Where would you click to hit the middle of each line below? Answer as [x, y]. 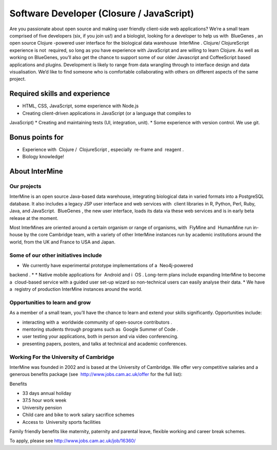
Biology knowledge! [43, 157]
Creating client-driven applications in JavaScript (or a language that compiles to [107, 113]
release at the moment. [34, 218]
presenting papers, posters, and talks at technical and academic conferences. [105, 344]
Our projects [25, 186]
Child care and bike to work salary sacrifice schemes [78, 415]
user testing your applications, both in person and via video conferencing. [100, 336]
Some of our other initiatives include [56, 255]
